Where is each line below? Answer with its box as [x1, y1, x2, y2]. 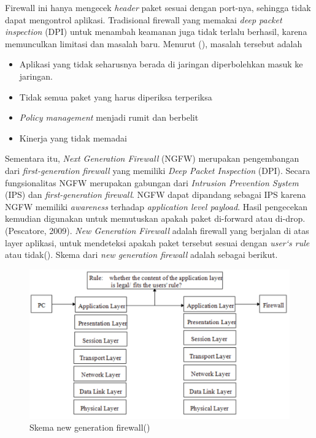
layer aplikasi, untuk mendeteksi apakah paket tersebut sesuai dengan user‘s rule [5, 236, 310, 249]
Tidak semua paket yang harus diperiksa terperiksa [19, 90, 212, 103]
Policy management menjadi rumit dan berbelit [19, 111, 199, 124]
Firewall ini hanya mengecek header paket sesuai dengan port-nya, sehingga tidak [5, 1, 311, 13]
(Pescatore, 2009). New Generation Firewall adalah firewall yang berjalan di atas [5, 224, 309, 236]
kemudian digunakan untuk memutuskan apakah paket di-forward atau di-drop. [5, 212, 306, 225]
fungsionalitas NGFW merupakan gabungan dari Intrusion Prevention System [5, 176, 299, 189]
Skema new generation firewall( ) [29, 421, 150, 434]
